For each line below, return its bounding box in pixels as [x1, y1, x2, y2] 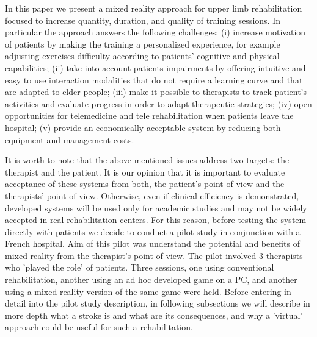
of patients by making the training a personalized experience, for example [5, 37, 280, 50]
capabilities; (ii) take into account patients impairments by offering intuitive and [5, 61, 306, 74]
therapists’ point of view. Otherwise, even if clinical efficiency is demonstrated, [5, 189, 299, 202]
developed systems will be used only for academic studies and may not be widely [5, 201, 307, 214]
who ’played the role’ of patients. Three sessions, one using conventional [5, 261, 274, 274]
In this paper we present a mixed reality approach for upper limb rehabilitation [5, 2, 302, 14]
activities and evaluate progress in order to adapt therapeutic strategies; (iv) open [5, 97, 312, 110]
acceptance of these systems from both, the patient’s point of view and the [5, 177, 285, 190]
